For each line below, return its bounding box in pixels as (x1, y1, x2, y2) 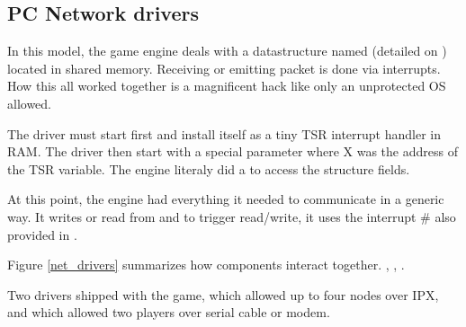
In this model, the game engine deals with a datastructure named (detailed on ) (7, 41, 447, 60)
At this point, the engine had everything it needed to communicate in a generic (7, 190, 444, 208)
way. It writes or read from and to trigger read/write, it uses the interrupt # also (7, 207, 456, 225)
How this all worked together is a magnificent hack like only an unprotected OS (7, 76, 446, 95)
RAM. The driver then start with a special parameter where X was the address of (7, 142, 458, 161)
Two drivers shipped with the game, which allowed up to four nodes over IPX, (7, 285, 439, 304)
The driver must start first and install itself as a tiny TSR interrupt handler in (7, 124, 442, 143)
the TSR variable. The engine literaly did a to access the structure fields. (7, 159, 410, 178)
